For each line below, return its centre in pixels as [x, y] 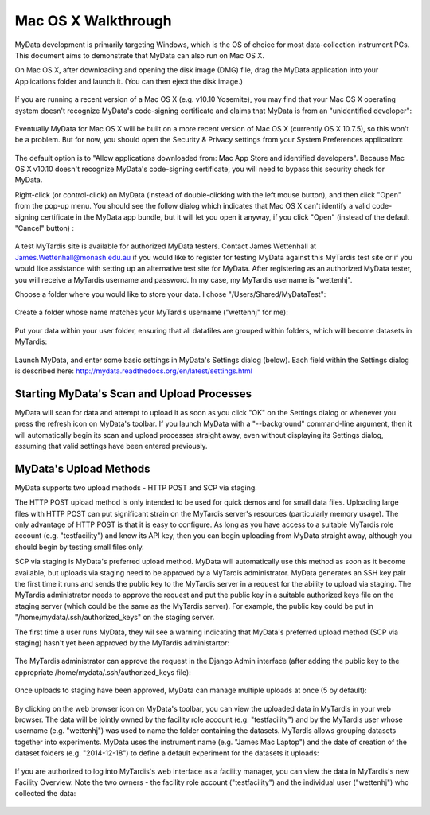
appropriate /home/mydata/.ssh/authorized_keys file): [103, 672]
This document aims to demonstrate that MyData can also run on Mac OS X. [139, 55]
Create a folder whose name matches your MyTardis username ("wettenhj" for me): [151, 312]
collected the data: [45, 794]
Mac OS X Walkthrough [94, 21]
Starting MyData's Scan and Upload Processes [133, 394]
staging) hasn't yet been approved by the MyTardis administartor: [122, 643]
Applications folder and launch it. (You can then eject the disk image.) [129, 81]
